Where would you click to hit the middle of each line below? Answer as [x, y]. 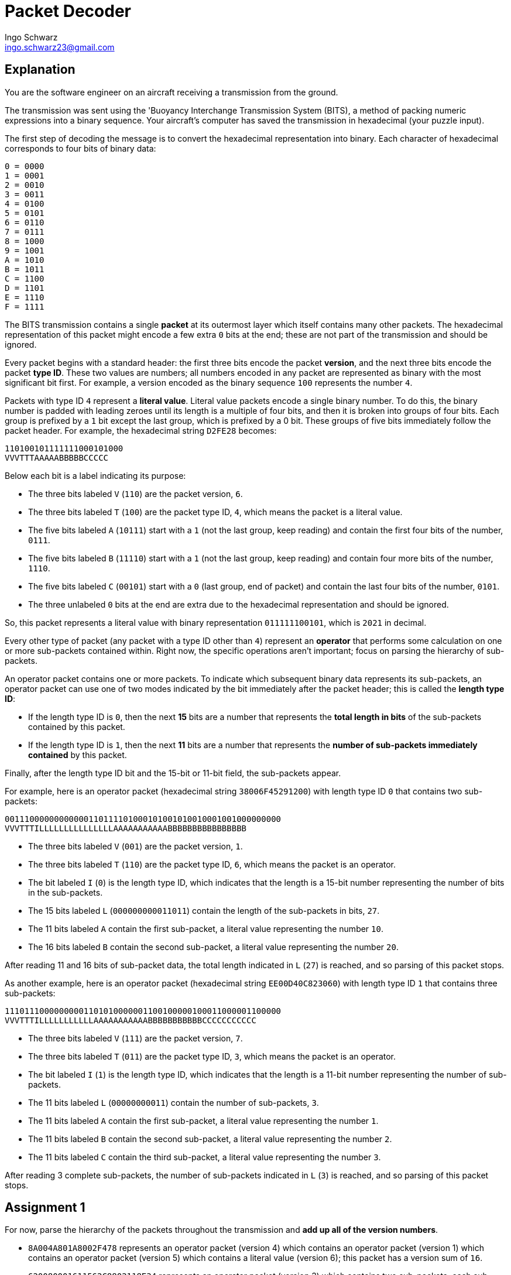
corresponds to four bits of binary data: [80, 148]
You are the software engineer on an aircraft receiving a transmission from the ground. [172, 92]
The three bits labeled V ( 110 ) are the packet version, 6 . [136, 493]
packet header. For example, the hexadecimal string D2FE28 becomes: [141, 430]
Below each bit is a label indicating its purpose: [95, 475]
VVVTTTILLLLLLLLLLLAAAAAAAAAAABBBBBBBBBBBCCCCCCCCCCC [131, 1020]
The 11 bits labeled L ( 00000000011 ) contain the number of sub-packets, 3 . [174, 1102]
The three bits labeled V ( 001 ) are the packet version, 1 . [136, 846]
